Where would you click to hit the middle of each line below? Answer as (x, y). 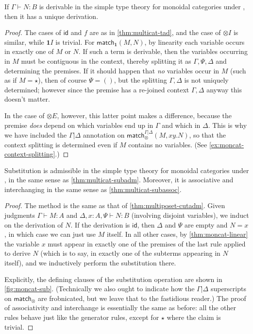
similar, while (24, 42)
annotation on (104, 134)
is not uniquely (206, 80)
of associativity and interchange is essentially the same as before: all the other (120, 308)
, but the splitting (140, 80)
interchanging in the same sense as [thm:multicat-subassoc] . (93, 189)
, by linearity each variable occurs (194, 42)
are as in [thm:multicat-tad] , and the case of (155, 32)
